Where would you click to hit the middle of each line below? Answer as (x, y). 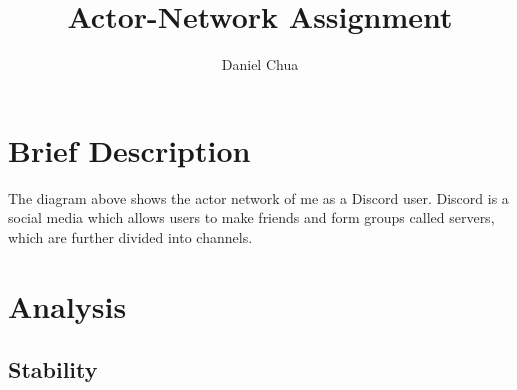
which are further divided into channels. (130, 236)
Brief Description (129, 149)
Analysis (67, 305)
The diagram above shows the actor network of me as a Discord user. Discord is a (258, 197)
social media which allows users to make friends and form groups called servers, (251, 217)
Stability (53, 369)
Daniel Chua (260, 64)
